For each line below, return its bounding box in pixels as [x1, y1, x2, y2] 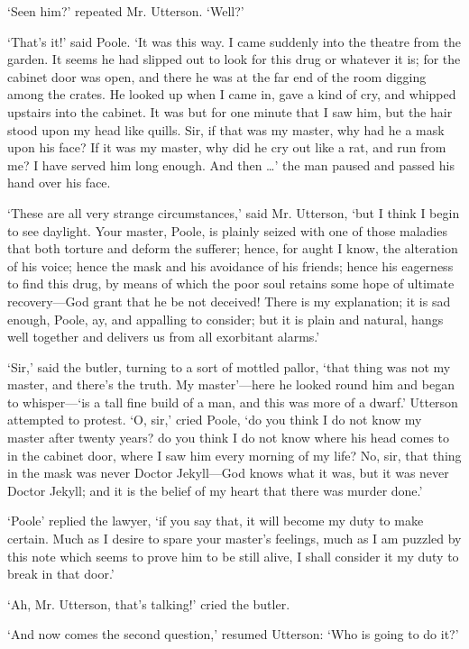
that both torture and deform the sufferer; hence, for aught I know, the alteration [7, 239, 458, 258]
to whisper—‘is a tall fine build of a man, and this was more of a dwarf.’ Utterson [7, 392, 458, 411]
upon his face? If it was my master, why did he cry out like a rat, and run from [7, 138, 446, 157]
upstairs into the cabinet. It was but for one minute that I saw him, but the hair [7, 102, 453, 121]
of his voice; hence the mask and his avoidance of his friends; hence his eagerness [7, 256, 454, 275]
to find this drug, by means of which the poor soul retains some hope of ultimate [7, 274, 455, 293]
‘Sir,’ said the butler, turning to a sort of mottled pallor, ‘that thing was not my [7, 357, 451, 376]
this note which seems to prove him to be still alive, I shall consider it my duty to [7, 546, 459, 565]
